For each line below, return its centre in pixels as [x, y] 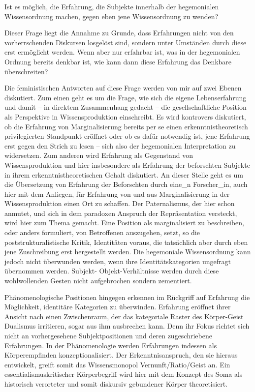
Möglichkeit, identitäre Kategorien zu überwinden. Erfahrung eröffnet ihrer [118, 307]
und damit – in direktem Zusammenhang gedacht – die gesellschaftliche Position [126, 107]
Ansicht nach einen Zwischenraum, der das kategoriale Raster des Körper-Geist [124, 316]
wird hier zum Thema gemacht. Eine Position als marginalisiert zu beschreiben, [124, 223]
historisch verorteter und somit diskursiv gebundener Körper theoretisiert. [116, 383]
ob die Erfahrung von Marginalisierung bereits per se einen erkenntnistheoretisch [126, 126]
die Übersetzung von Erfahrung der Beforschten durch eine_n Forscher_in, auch [126, 184]
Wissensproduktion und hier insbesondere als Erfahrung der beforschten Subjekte [127, 165]
